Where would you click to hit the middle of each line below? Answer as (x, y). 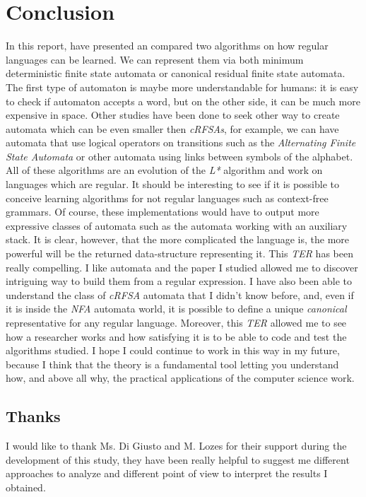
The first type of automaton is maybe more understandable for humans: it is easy (182, 87)
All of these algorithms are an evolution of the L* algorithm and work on (164, 170)
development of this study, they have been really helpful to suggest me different (178, 459)
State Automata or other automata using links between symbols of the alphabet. (179, 156)
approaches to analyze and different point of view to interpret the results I (167, 473)
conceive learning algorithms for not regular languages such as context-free (167, 198)
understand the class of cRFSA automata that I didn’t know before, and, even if (180, 294)
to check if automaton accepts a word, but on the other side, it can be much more (183, 101)
